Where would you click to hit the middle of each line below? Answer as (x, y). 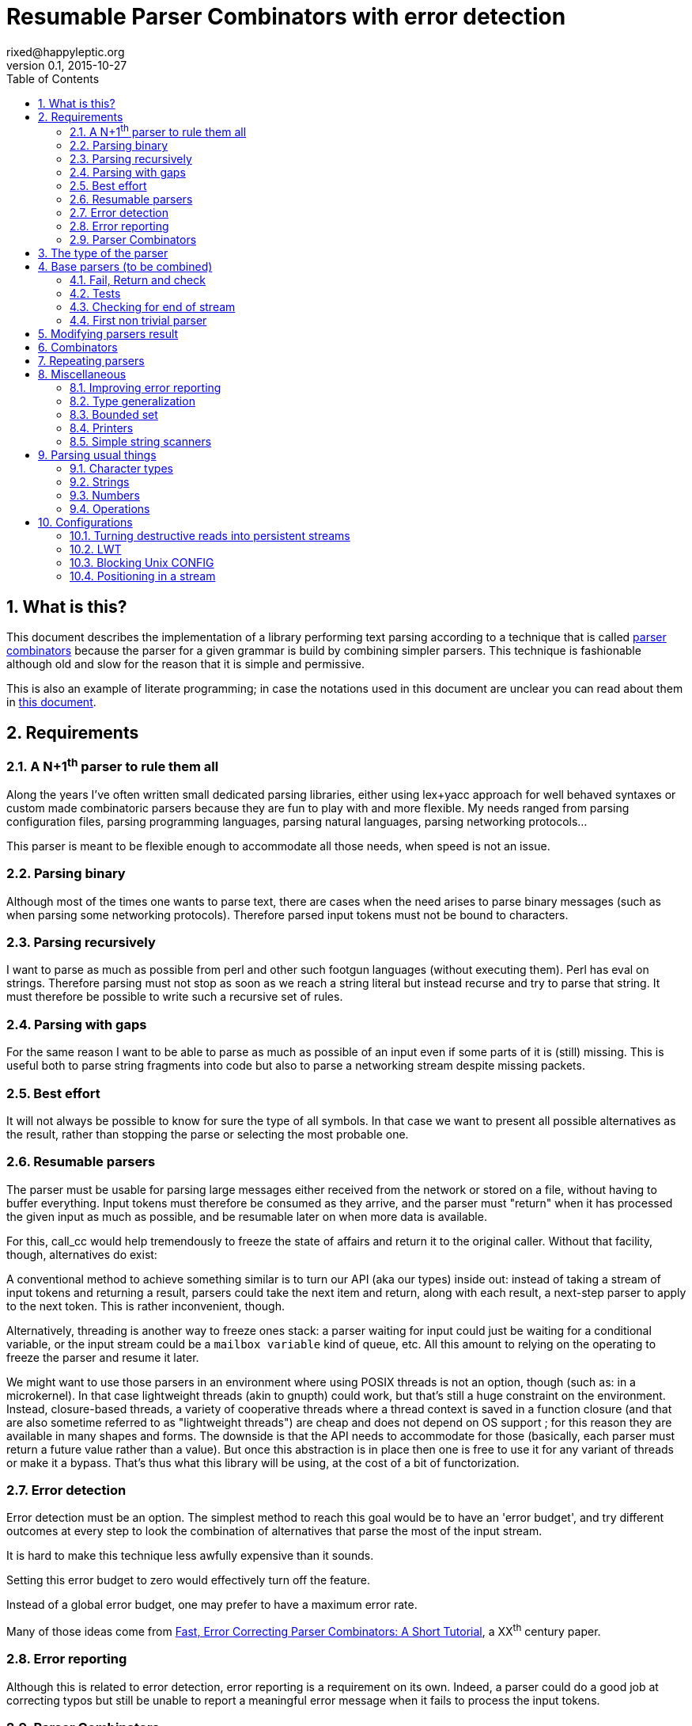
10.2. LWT (96, 549)
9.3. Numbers (105, 496)
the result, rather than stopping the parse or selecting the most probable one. (208, 1134)
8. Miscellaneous (82, 374)
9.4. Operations (110, 509)
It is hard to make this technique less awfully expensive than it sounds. (190, 1556)
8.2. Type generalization (132, 401)
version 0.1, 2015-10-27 (67, 65)
